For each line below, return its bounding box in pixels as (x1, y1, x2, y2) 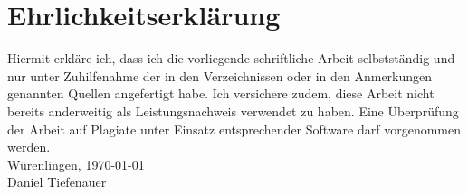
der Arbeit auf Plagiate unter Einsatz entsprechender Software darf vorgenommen (7, 119, 461, 138)
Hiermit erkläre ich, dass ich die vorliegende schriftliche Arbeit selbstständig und (7, 49, 455, 68)
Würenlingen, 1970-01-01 (7, 154, 145, 173)
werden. (7, 137, 51, 156)
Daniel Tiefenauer (7, 172, 107, 191)
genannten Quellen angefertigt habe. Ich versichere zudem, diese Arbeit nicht (7, 84, 435, 103)
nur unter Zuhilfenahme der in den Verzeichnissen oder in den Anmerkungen (7, 66, 433, 85)
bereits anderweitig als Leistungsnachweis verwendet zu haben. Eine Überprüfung (7, 101, 459, 120)
